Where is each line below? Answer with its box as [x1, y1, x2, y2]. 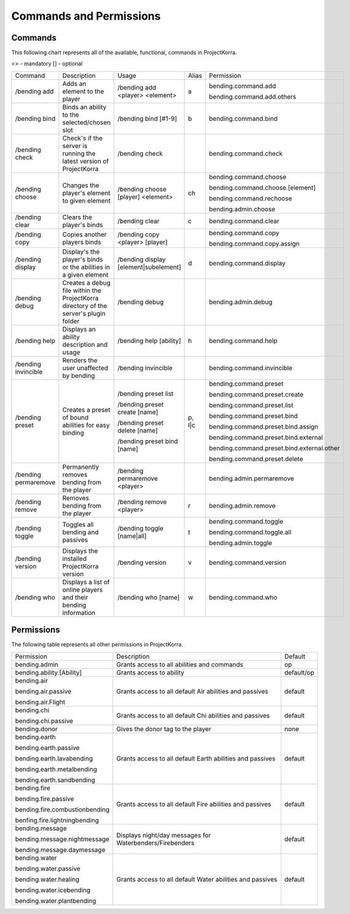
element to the [62, 87, 104, 95]
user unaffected [62, 363, 108, 372]
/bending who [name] [117, 593, 180, 602]
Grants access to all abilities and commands [116, 660, 243, 668]
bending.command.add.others [208, 92, 297, 101]
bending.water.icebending [15, 886, 91, 894]
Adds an [62, 79, 87, 88]
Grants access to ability [116, 668, 185, 676]
